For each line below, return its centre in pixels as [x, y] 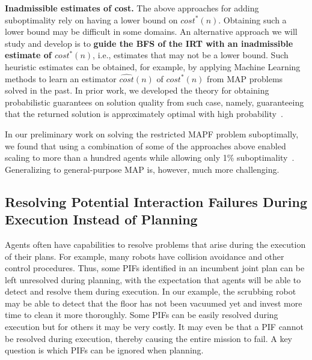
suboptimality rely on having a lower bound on [91, 19]
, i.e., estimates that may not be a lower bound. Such [191, 55]
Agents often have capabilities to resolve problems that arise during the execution [155, 244]
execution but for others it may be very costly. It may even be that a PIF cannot [154, 327]
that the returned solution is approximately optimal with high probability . [144, 114]
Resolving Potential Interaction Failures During [156, 201]
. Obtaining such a [252, 19]
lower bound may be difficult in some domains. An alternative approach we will [151, 31]
